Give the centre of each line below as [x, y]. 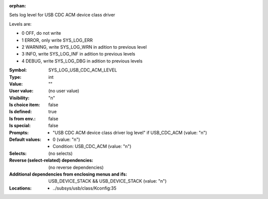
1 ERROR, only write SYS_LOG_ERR [57, 40]
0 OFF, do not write [41, 33]
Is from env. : [22, 119]
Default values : [25, 139]
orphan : [18, 6]
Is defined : [21, 112]
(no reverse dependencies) [76, 167]
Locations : [20, 188]
